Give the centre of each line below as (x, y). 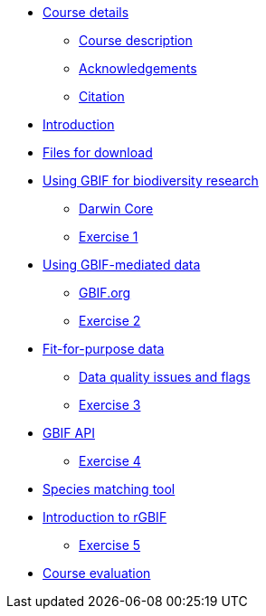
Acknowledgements (138, 68)
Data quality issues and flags (165, 377)
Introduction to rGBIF (105, 517)
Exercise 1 (109, 237)
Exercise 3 (110, 405)
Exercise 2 (110, 321)
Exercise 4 (110, 461)
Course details (86, 12)
